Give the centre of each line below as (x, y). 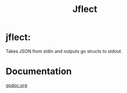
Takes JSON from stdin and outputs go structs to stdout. (64, 51)
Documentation (39, 71)
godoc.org (16, 85)
